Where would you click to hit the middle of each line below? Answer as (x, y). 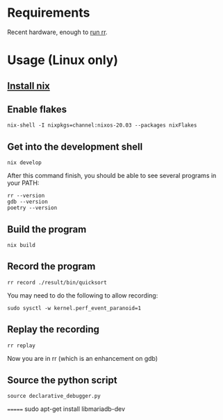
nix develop (24, 163)
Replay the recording (53, 329)
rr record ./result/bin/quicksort (57, 282)
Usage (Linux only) (63, 60)
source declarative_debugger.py (54, 396)
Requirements (49, 13)
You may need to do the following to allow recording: (83, 295)
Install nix (29, 86)
